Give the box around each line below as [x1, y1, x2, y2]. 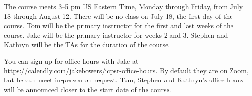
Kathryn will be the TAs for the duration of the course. [4, 39, 170, 49]
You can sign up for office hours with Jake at [4, 55, 139, 65]
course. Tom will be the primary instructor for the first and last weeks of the [4, 20, 234, 31]
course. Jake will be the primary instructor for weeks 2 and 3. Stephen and [4, 30, 228, 40]
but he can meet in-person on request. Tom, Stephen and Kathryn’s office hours [4, 75, 243, 85]
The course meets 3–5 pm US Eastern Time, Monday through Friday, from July [4, 1, 243, 11]
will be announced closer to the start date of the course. [4, 84, 171, 94]
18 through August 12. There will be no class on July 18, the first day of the [4, 11, 233, 21]
